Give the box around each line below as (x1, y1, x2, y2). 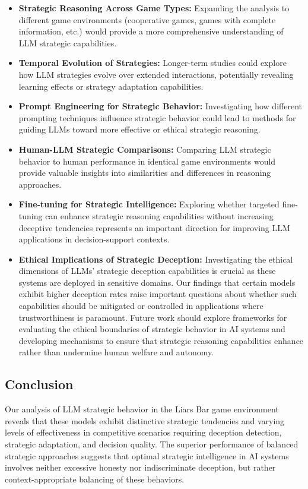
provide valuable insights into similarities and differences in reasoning (18, 166, 271, 179)
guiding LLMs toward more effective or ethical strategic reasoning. (18, 123, 261, 135)
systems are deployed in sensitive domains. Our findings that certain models (18, 276, 296, 288)
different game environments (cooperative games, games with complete (18, 13, 276, 26)
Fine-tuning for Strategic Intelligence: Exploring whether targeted (18, 198, 280, 210)
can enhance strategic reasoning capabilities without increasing (45, 209, 274, 222)
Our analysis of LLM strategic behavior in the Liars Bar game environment (5, 403, 279, 415)
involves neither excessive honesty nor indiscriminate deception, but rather (5, 461, 276, 474)
